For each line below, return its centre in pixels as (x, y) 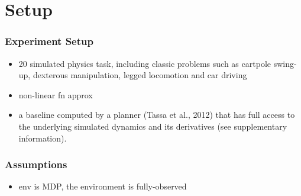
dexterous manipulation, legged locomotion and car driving (140, 75)
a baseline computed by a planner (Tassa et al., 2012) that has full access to (157, 115)
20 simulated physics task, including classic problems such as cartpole (145, 63)
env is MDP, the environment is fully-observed (103, 186)
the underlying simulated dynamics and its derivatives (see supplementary (153, 126)
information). (43, 138)
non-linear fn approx (56, 94)
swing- (285, 63)
